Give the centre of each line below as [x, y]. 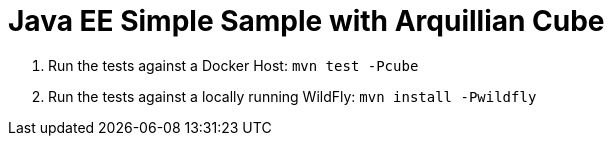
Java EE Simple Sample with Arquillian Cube [306, 21]
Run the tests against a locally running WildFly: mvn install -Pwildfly [292, 96]
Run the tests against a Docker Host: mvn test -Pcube [233, 65]
